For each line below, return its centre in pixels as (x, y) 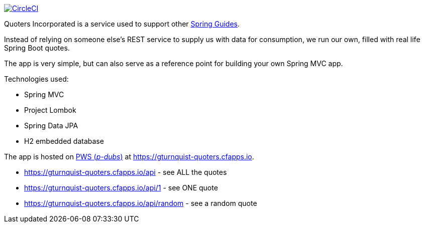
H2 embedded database (64, 141)
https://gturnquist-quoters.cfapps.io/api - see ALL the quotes (126, 172)
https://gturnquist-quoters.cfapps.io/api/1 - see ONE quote (121, 188)
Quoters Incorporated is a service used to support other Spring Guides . (122, 24)
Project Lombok (50, 110)
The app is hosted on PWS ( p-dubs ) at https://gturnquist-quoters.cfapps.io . (129, 157)
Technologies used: (36, 79)
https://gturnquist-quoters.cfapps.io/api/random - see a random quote (141, 203)
